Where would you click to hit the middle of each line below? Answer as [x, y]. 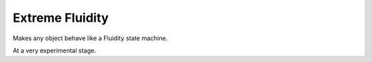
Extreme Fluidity [61, 18]
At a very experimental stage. [54, 50]
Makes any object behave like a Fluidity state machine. [90, 38]
